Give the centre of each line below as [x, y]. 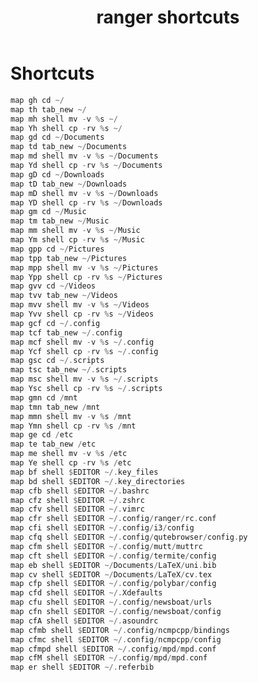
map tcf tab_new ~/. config [66, 332]
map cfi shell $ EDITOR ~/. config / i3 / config [102, 528]
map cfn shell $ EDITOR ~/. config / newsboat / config [116, 612]
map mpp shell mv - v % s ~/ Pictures [84, 267]
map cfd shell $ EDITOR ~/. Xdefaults [86, 593]
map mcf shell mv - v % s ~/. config [82, 342]
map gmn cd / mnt [44, 397]
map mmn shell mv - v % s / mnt [71, 416]
